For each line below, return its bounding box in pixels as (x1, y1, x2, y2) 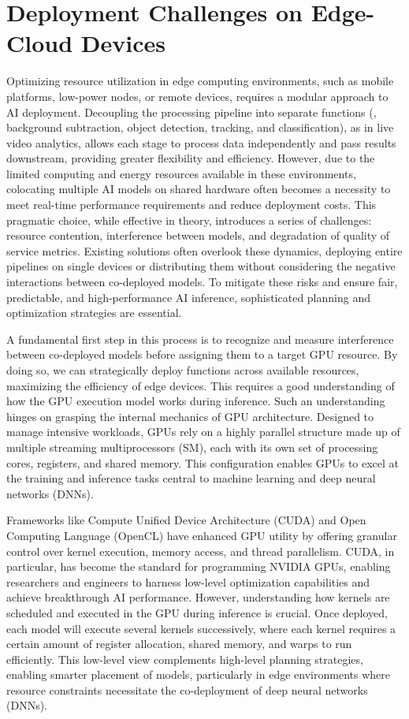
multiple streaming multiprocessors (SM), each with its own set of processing (6, 438, 378, 455)
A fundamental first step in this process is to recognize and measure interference (6, 330, 394, 347)
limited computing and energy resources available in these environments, (6, 165, 356, 181)
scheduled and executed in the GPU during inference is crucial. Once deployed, (6, 604, 388, 620)
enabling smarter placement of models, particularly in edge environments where (6, 666, 390, 683)
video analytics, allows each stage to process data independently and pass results (6, 134, 396, 151)
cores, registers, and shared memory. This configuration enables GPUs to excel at (6, 454, 400, 471)
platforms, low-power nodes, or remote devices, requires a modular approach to (6, 88, 389, 104)
